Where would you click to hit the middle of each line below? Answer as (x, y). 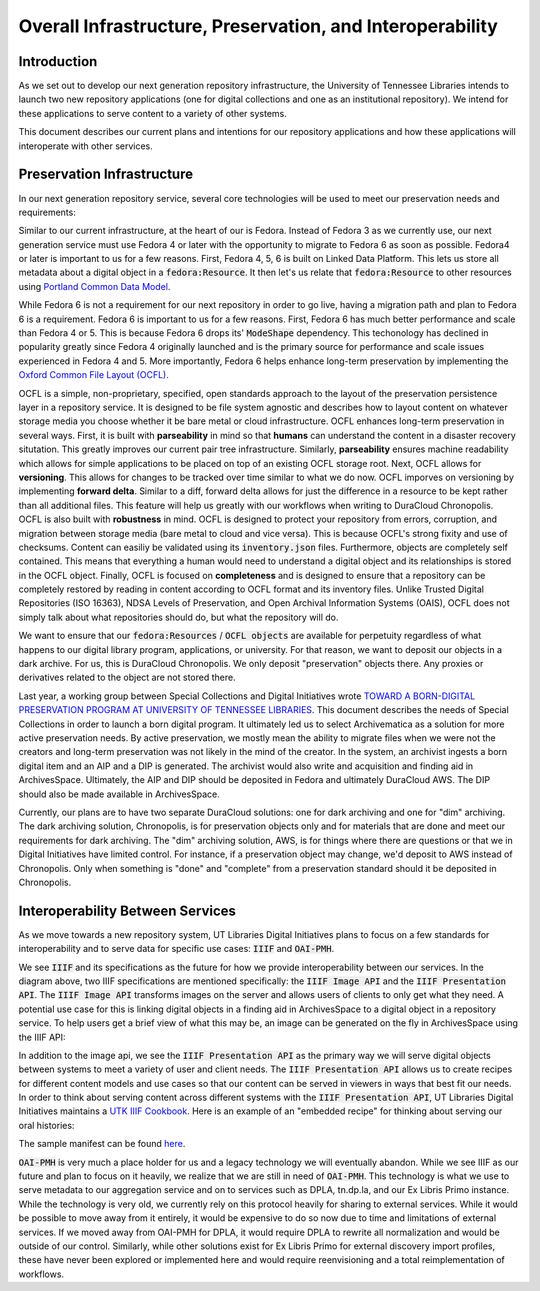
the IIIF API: (42, 1037)
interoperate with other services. (86, 146)
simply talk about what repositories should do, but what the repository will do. (178, 617)
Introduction (58, 61)
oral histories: (46, 1125)
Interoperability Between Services (127, 910)
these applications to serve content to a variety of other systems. (152, 113)
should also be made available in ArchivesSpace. (119, 794)
